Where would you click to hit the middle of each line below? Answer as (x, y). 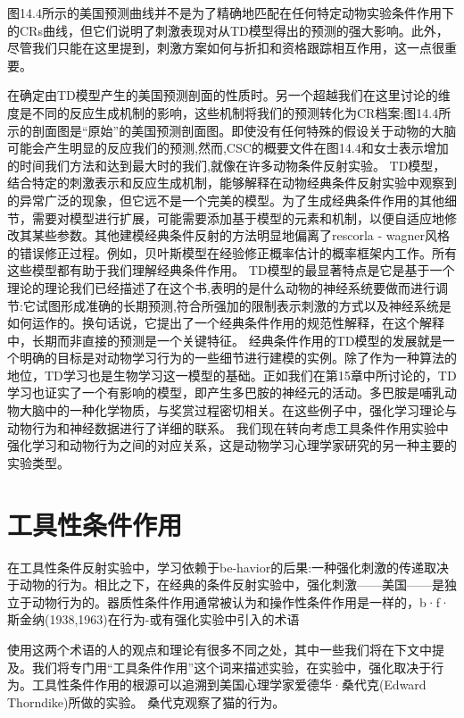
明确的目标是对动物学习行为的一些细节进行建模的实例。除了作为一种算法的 (238, 358)
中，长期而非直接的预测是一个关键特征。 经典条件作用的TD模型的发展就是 (225, 340)
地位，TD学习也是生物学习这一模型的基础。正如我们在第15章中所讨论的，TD (232, 375)
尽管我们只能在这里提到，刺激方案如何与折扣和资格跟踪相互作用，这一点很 (226, 48)
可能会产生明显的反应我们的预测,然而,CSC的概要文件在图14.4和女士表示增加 (228, 148)
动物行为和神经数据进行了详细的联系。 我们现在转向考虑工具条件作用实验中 (228, 427)
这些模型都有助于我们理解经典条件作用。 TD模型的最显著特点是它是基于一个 (231, 270)
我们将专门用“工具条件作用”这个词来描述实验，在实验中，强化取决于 (232, 667)
